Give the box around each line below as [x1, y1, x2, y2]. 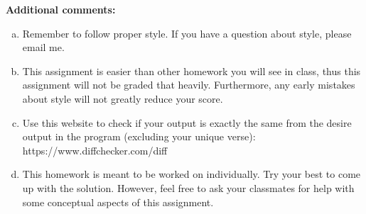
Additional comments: [6, 2, 116, 16]
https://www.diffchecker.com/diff [22, 142, 168, 157]
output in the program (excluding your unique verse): [22, 129, 256, 144]
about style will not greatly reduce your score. [22, 91, 223, 106]
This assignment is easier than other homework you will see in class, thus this [22, 63, 361, 78]
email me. [22, 40, 65, 55]
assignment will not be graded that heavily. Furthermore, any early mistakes [22, 77, 355, 92]
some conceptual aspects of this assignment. [22, 194, 214, 209]
